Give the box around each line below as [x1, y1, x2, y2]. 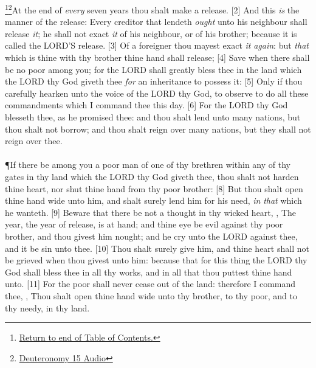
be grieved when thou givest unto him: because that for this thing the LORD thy [5, 254, 307, 266]
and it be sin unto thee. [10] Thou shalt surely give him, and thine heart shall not [5, 241, 309, 254]
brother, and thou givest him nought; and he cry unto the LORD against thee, [5, 229, 298, 242]
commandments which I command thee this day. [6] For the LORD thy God [5, 99, 288, 111]
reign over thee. [5, 134, 63, 147]
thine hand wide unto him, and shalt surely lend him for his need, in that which [5, 194, 302, 207]
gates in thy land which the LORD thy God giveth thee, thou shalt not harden [5, 170, 299, 182]
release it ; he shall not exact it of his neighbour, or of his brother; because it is [5, 27, 297, 40]
